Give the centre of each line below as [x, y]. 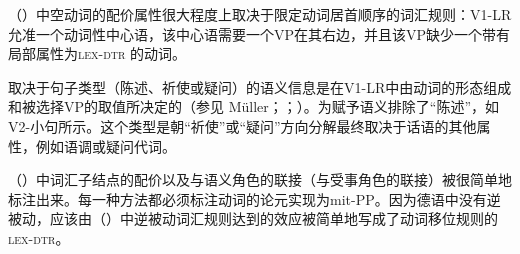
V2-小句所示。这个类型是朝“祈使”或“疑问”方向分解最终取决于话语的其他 [242, 125]
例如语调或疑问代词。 [105, 145]
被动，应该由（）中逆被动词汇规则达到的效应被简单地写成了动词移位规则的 [253, 218]
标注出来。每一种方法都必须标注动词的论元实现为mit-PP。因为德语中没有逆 [254, 198]
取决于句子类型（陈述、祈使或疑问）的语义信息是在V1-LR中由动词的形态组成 [260, 86]
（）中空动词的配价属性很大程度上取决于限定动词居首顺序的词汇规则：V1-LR [260, 13]
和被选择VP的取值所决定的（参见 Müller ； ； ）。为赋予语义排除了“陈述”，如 [254, 106]
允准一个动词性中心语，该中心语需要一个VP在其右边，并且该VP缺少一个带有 [259, 33]
